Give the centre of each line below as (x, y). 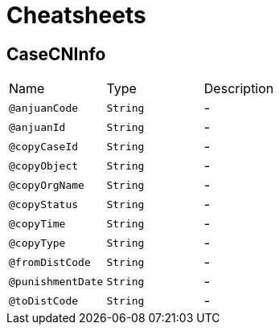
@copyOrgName (47, 185)
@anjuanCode (44, 108)
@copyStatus (44, 204)
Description (239, 89)
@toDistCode (44, 300)
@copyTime (37, 223)
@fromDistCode (50, 262)
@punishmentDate (56, 281)
